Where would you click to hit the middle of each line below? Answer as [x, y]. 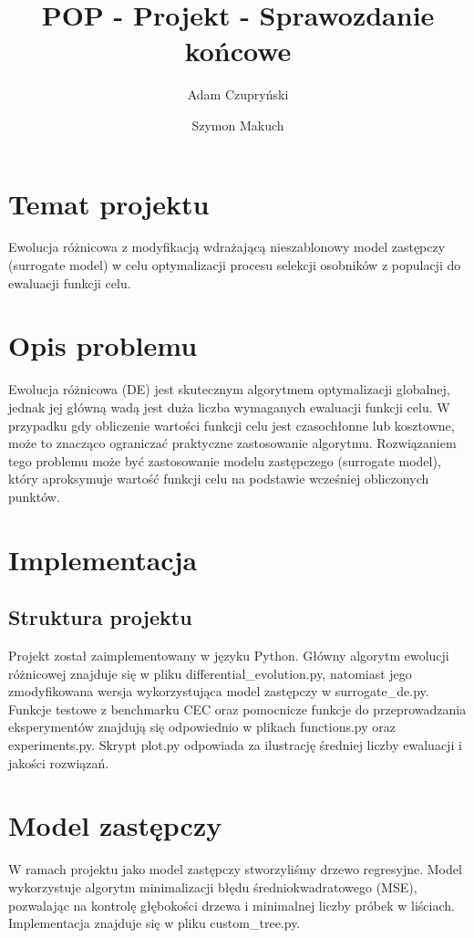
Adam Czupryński [238, 94]
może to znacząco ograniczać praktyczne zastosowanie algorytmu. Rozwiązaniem [232, 443]
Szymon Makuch [238, 125]
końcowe [238, 51]
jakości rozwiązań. [59, 762]
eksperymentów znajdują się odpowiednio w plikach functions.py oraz [202, 727]
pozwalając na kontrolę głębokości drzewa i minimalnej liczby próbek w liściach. [232, 905]
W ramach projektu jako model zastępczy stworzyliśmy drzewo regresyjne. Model [235, 869]
